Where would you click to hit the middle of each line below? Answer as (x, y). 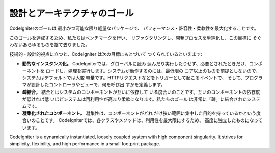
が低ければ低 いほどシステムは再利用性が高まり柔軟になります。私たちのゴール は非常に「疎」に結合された (135, 99)
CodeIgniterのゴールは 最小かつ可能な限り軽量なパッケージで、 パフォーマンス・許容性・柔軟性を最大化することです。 (134, 28)
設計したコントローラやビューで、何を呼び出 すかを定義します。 (98, 85)
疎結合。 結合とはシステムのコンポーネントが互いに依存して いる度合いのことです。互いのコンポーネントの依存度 (141, 92)
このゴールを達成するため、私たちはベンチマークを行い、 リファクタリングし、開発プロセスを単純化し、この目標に (130, 38)
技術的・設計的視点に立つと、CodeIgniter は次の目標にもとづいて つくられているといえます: (106, 54)
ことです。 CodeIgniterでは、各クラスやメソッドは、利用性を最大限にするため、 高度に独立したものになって (149, 120)
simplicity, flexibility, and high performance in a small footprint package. (85, 144)
